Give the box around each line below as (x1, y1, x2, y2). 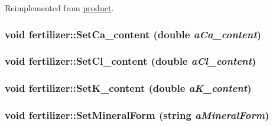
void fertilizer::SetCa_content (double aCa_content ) (5, 26, 262, 41)
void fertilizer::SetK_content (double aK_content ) (5, 81, 252, 95)
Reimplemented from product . (5, 2, 114, 14)
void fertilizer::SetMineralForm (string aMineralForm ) (5, 108, 269, 122)
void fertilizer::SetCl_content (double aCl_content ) (5, 54, 256, 68)
